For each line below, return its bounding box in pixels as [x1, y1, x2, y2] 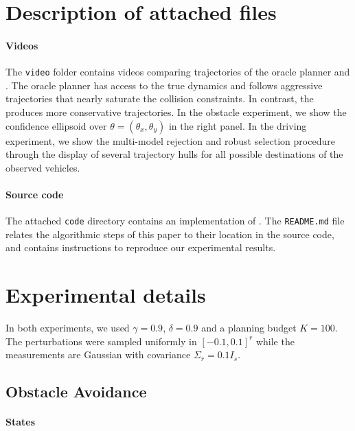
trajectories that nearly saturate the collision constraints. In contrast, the [5, 91, 314, 106]
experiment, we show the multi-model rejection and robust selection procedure [5, 133, 335, 148]
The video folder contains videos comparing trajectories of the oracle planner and [5, 65, 350, 79]
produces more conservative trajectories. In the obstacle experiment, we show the [5, 105, 347, 119]
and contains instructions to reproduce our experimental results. [5, 240, 276, 255]
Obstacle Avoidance [5, 381, 147, 402]
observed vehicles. [5, 160, 80, 174]
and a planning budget [201, 321, 297, 335]
